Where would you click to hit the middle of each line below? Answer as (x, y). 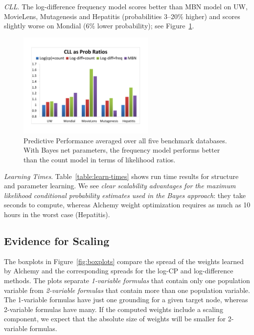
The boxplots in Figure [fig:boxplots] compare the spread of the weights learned (124, 261)
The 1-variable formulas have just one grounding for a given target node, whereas (126, 300)
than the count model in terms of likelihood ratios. (100, 160)
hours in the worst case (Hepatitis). (57, 214)
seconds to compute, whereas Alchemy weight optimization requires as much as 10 (127, 205)
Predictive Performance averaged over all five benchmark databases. (125, 140)
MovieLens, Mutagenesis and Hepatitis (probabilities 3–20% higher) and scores (122, 16)
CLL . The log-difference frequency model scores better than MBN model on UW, (126, 6)
